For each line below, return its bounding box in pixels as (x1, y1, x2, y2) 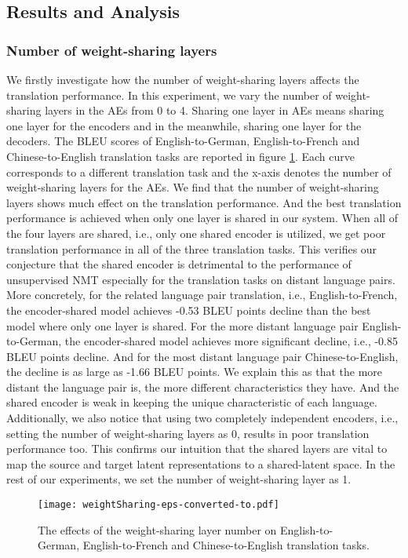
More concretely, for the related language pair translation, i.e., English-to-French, (6, 286, 398, 303)
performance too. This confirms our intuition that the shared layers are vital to (6, 440, 388, 457)
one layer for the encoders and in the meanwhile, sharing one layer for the (6, 117, 362, 133)
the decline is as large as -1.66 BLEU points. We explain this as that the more (6, 363, 383, 380)
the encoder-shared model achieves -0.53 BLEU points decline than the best (6, 301, 371, 318)
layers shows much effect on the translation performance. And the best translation (6, 194, 402, 210)
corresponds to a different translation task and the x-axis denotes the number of (6, 163, 392, 180)
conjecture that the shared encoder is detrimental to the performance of (6, 256, 352, 272)
